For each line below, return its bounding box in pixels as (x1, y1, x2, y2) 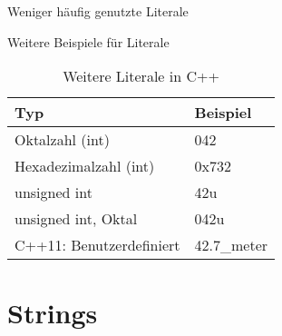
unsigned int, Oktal (15, 208, 138, 230)
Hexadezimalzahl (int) (15, 155, 155, 177)
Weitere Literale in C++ (63, 65, 219, 87)
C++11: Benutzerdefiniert (15, 234, 180, 256)
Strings (7, 294, 98, 331)
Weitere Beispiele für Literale (7, 32, 170, 51)
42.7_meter (194, 234, 268, 256)
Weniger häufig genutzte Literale (7, 2, 189, 20)
